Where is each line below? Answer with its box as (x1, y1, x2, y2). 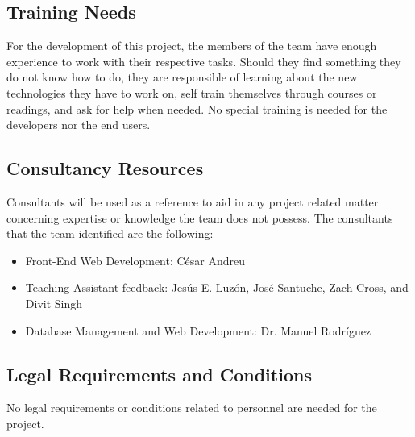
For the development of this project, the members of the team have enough (6, 37, 377, 54)
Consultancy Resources (6, 156, 204, 181)
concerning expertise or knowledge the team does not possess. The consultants (6, 209, 393, 226)
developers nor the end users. (6, 116, 151, 133)
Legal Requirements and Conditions (6, 361, 312, 386)
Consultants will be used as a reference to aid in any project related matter (6, 193, 379, 210)
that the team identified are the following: (6, 225, 214, 242)
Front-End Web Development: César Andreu (25, 252, 246, 268)
